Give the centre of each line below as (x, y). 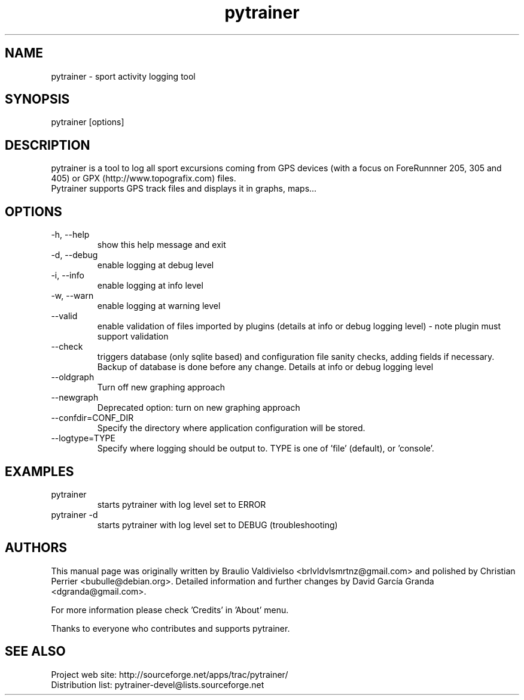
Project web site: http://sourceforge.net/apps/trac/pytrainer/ (170, 674)
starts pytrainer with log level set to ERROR (182, 504)
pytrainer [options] (88, 122)
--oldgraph (73, 377)
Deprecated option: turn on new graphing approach (199, 408)
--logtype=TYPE (83, 438)
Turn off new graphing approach (161, 387)
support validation (133, 337)
